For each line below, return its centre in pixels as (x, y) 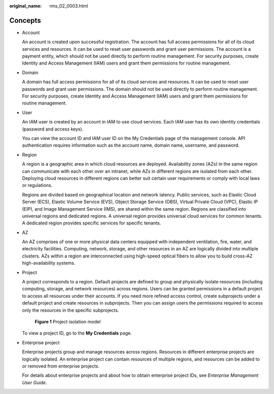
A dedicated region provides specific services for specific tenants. (92, 223)
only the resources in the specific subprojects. (71, 310)
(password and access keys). (53, 129)
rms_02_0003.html (69, 6)
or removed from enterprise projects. (61, 366)
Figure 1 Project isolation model (68, 321)
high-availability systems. (49, 263)
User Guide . (35, 382)
